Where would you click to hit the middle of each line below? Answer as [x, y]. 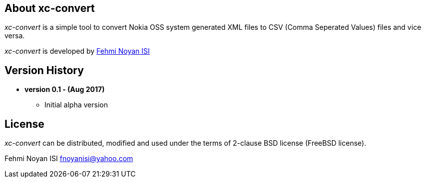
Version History [44, 70]
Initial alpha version [76, 105]
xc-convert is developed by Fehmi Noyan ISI [77, 51]
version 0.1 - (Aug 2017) [65, 90]
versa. [15, 36]
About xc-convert [50, 8]
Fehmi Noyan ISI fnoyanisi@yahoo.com [69, 159]
